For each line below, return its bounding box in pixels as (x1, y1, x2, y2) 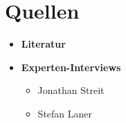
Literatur (21, 37, 66, 51)
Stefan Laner (37, 106, 93, 120)
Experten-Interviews (21, 59, 121, 74)
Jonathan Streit (37, 83, 105, 97)
